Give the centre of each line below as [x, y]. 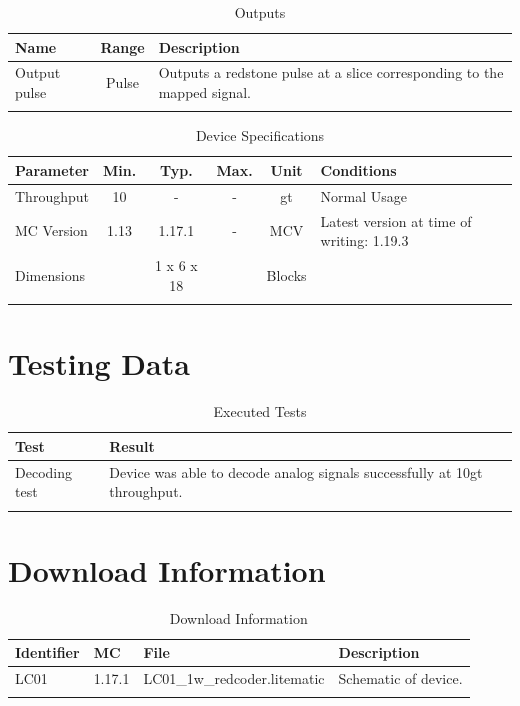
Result [132, 445]
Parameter [52, 169]
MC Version [51, 230]
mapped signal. [204, 92]
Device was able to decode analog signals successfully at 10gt [296, 471]
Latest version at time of [396, 220]
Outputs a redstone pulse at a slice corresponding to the [331, 72]
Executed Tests [260, 411]
